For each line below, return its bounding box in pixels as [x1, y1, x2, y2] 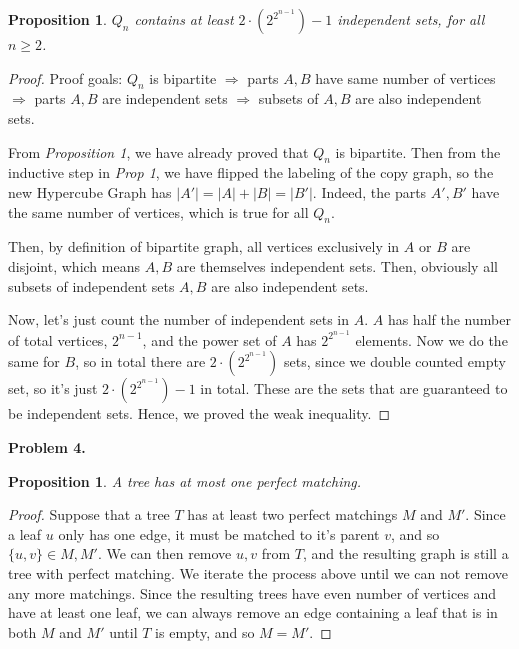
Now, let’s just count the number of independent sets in [8, 309, 350, 330]
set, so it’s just [8, 378, 98, 399]
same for [8, 351, 60, 372]
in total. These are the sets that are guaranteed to [200, 378, 508, 399]
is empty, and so [155, 621, 255, 642]
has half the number [387, 309, 511, 330]
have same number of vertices [315, 67, 496, 88]
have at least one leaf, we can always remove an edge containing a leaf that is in [8, 602, 498, 623]
